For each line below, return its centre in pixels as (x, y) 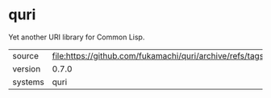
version (27, 68)
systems (28, 82)
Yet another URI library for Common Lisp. (77, 37)
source (25, 55)
